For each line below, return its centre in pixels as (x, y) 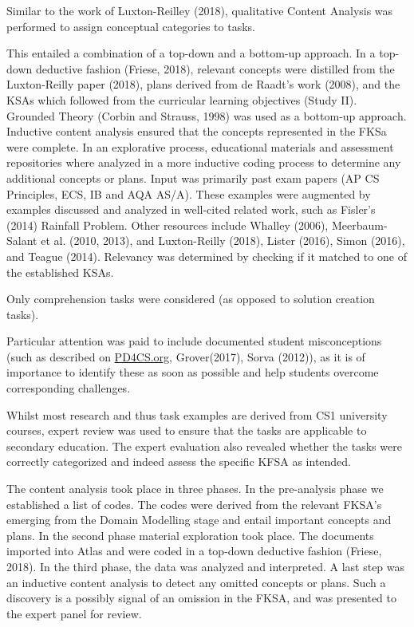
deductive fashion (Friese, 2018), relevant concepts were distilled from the (215, 68)
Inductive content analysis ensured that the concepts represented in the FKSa (197, 131)
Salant (22, 241)
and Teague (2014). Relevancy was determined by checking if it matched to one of (207, 256)
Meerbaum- (359, 225)
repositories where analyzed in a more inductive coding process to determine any (204, 162)
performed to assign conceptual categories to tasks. (131, 26)
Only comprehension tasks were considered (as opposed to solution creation (191, 299)
